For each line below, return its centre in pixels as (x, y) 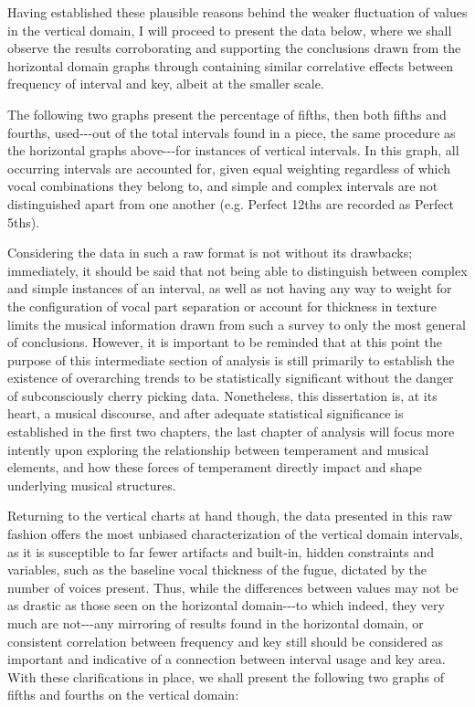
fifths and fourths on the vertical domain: (123, 695)
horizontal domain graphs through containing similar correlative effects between (231, 65)
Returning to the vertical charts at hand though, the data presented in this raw (230, 516)
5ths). (24, 222)
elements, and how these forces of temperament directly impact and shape (215, 467)
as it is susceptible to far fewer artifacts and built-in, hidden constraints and (221, 551)
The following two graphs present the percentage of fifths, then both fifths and (227, 114)
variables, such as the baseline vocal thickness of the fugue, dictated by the (217, 570)
